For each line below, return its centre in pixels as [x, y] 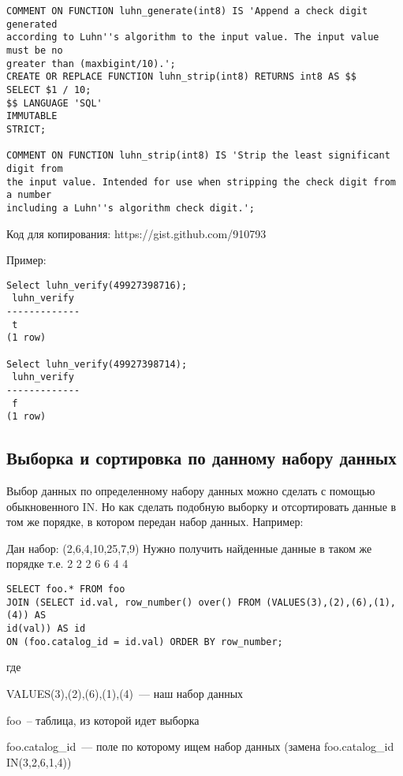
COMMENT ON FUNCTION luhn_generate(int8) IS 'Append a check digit [187, 11]
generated [32, 24]
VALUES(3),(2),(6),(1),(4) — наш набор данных [125, 693]
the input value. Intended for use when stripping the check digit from [201, 182]
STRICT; [26, 129]
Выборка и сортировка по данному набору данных [201, 458]
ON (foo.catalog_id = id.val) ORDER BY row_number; [145, 642]
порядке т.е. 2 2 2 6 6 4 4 [67, 563]
